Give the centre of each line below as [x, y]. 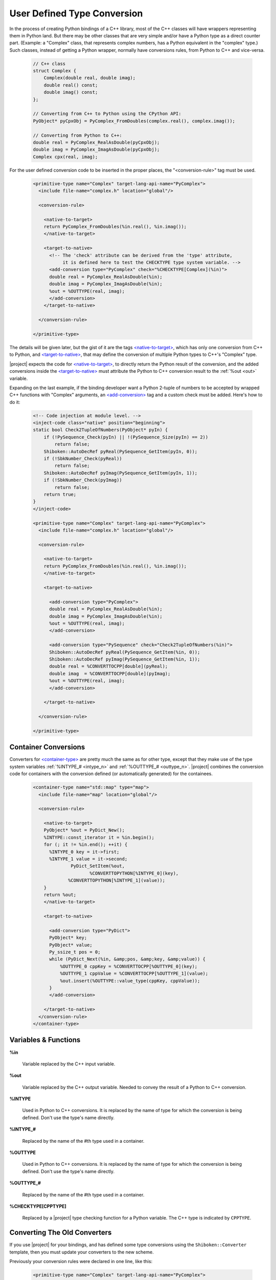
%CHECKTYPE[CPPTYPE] [38, 1206]
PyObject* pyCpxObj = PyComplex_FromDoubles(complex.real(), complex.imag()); [134, 121]
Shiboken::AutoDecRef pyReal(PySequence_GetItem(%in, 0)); [125, 652]
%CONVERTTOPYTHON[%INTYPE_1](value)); [117, 880]
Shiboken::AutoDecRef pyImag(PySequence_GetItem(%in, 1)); [125, 659]
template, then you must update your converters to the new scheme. [82, 1252]
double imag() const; [71, 92]
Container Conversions [47, 747]
